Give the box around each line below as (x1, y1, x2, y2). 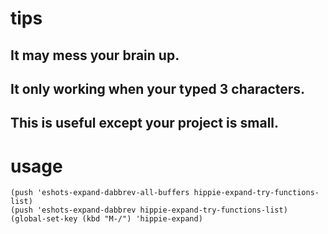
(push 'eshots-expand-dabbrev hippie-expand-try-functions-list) (10, 205, 288, 216)
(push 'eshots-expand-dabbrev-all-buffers (10, 188, 190, 198)
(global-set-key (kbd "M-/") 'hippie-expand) (10, 214, 203, 224)
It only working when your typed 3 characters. (10, 80, 306, 97)
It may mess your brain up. (10, 47, 180, 64)
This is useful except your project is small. (10, 115, 280, 132)
